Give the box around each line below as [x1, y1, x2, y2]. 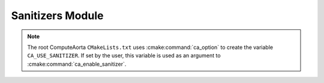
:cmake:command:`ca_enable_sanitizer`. [27, 60, 127, 67]
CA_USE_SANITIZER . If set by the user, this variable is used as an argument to [27, 52, 221, 59]
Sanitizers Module [11, 9, 104, 22]
